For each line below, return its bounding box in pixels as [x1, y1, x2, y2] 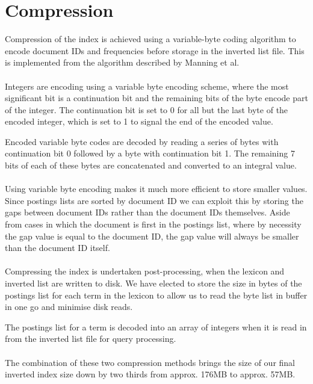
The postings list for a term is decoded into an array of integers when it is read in [5, 320, 307, 333]
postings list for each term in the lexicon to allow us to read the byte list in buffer [5, 288, 308, 301]
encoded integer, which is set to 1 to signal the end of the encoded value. [5, 115, 273, 128]
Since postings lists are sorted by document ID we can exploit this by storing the [5, 194, 303, 206]
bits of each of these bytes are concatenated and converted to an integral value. [5, 159, 297, 172]
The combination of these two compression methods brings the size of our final [5, 356, 295, 368]
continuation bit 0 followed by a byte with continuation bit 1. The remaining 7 [5, 147, 295, 159]
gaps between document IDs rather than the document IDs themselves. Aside [5, 206, 290, 218]
